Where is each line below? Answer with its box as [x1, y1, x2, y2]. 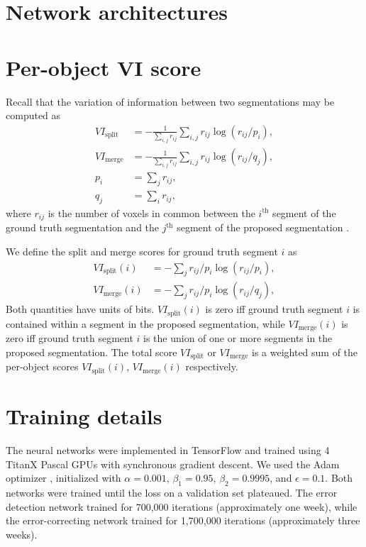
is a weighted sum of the [251, 344, 358, 359]
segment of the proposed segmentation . [177, 220, 350, 235]
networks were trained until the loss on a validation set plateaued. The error [6, 485, 338, 499]
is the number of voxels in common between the [48, 205, 255, 220]
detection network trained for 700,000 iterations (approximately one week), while [6, 499, 357, 514]
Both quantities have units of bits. [6, 302, 155, 316]
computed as [6, 108, 61, 123]
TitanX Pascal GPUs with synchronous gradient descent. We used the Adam [6, 456, 340, 471]
